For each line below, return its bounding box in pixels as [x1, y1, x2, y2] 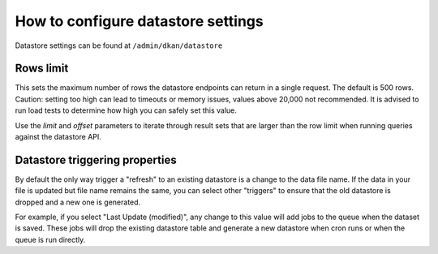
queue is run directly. [15, 235, 86, 244]
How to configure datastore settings [15, 12, 264, 30]
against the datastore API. [15, 132, 101, 142]
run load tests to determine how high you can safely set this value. [15, 105, 237, 115]
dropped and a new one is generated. [15, 197, 141, 207]
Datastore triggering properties [15, 153, 178, 166]
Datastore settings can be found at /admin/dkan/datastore [15, 41, 223, 50]
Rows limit [15, 62, 69, 75]
